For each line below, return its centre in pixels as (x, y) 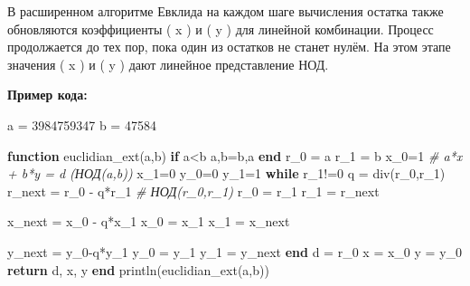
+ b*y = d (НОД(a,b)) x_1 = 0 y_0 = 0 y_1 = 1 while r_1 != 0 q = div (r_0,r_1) (226, 173)
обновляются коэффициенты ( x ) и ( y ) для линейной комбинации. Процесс (221, 29)
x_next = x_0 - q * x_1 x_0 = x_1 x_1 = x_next (149, 221)
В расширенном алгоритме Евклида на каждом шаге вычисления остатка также (226, 11)
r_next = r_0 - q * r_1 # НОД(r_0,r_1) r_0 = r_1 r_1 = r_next (193, 191)
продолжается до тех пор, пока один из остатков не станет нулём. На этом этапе (229, 47)
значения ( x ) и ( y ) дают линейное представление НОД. (168, 64)
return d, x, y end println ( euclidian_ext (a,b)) (138, 269)
